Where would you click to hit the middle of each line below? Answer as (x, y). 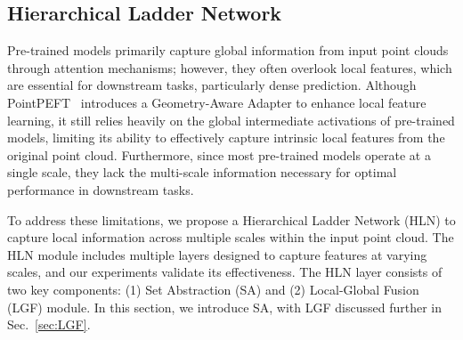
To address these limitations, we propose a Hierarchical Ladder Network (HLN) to (231, 219)
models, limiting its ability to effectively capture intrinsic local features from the (226, 138)
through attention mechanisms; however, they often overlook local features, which (230, 67)
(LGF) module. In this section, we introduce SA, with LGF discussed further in (224, 307)
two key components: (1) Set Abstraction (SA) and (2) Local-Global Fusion (213, 289)
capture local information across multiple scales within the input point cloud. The (231, 237)
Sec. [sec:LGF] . (49, 324)
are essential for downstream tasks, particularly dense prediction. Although (212, 85)
